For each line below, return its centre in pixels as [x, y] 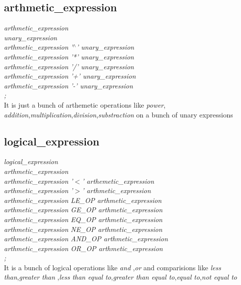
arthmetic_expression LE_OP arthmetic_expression [83, 200]
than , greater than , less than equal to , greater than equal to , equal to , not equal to [120, 277]
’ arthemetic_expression [118, 181]
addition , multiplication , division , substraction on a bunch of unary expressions [119, 114]
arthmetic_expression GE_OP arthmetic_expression [83, 210]
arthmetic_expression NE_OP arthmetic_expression [83, 229]
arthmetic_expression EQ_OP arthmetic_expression [83, 219]
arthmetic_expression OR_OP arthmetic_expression [83, 248]
